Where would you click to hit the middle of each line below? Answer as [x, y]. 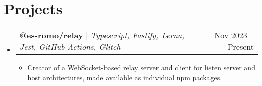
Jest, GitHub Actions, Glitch [70, 47]
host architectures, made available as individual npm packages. [125, 77]
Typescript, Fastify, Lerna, [138, 35]
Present [241, 47]
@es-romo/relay [51, 35]
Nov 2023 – [234, 35]
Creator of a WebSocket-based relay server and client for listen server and [141, 68]
